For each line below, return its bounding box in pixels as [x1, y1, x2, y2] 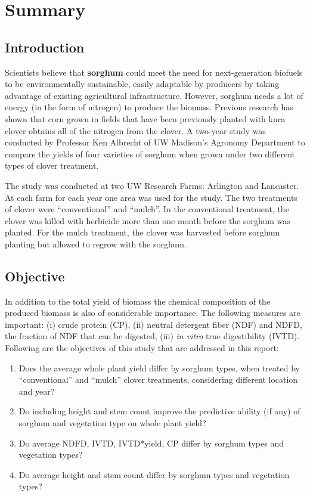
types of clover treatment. [5, 159, 99, 172]
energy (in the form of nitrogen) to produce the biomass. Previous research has [5, 101, 293, 113]
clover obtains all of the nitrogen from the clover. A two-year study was [5, 124, 266, 137]
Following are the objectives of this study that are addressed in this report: [5, 342, 279, 354]
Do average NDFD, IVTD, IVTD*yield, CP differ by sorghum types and [18, 436, 284, 449]
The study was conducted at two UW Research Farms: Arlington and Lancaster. [5, 179, 299, 191]
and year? [18, 385, 55, 397]
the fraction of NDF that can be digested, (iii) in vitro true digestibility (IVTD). [5, 330, 300, 342]
